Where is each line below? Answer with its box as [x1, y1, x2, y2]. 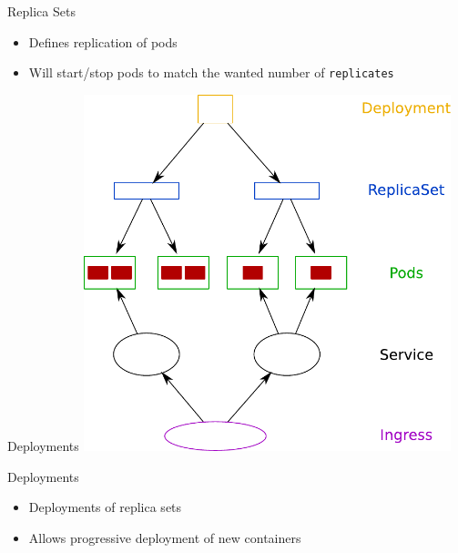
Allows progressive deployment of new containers [28, 527, 301, 547]
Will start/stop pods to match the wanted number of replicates [28, 63, 394, 82]
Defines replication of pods [28, 32, 178, 51]
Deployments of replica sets [28, 497, 182, 517]
